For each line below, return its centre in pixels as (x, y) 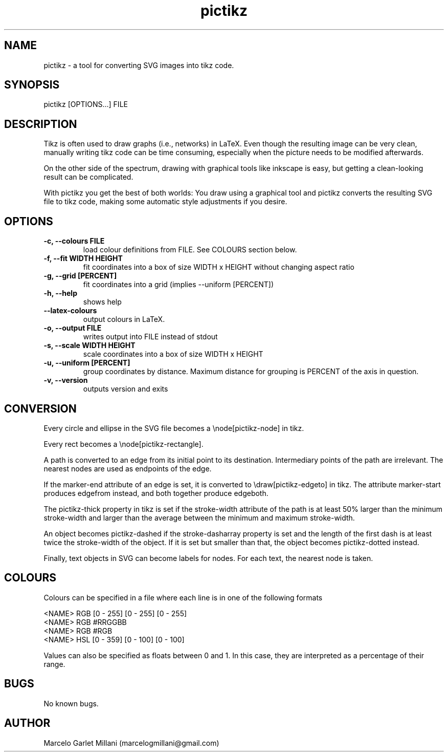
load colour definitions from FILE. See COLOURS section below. (190, 250)
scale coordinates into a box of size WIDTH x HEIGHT (173, 354)
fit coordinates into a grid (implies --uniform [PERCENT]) (178, 285)
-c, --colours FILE (74, 241)
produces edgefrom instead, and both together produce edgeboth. (156, 493)
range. (54, 664)
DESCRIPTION (41, 124)
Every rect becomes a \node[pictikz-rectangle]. (124, 444)
